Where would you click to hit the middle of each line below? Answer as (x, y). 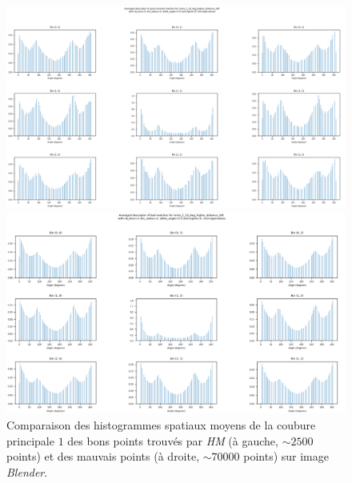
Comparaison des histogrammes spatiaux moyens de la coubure (161, 424)
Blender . (27, 471)
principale (30, 440)
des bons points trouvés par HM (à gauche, (173, 440)
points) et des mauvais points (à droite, (103, 456)
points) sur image (286, 456)
